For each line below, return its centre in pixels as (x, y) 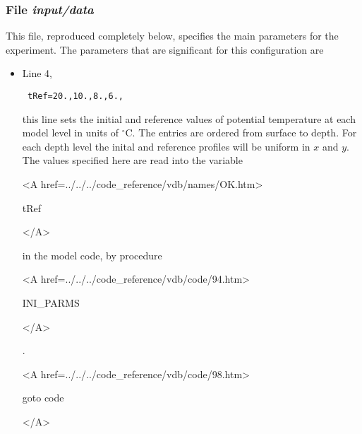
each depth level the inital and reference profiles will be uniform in (166, 146)
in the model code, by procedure (92, 255)
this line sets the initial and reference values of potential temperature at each (189, 118)
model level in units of (70, 133)
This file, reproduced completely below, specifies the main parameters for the (172, 36)
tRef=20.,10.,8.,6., (75, 96)
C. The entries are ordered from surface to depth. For (241, 133)
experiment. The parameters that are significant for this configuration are (165, 49)
